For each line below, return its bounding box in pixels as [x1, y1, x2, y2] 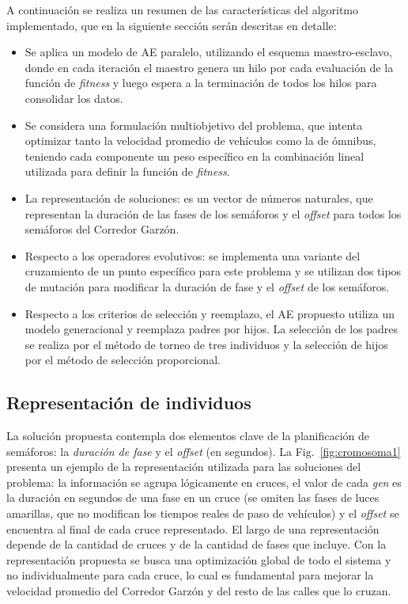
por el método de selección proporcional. [25, 351, 221, 368]
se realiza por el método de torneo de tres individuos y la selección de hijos [25, 336, 388, 352]
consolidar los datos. [25, 89, 123, 106]
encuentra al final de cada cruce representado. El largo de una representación [6, 520, 380, 537]
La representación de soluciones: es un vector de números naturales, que [25, 189, 373, 206]
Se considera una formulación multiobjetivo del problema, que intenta [25, 116, 363, 133]
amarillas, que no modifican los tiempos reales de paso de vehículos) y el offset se [6, 505, 399, 522]
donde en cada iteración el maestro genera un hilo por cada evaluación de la [25, 59, 394, 75]
